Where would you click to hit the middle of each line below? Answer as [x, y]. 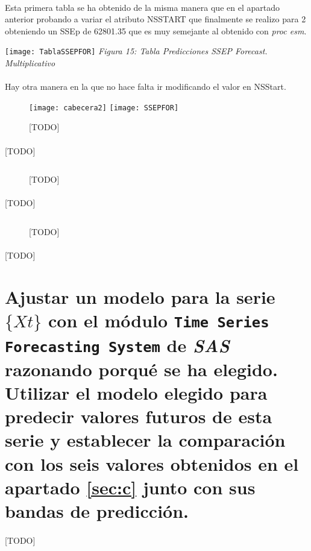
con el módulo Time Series [159, 320]
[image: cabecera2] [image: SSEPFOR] [104, 108]
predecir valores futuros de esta [139, 416]
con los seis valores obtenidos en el [152, 463]
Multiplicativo [30, 63]
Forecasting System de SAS [117, 345]
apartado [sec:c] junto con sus [130, 487]
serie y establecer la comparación [145, 440]
